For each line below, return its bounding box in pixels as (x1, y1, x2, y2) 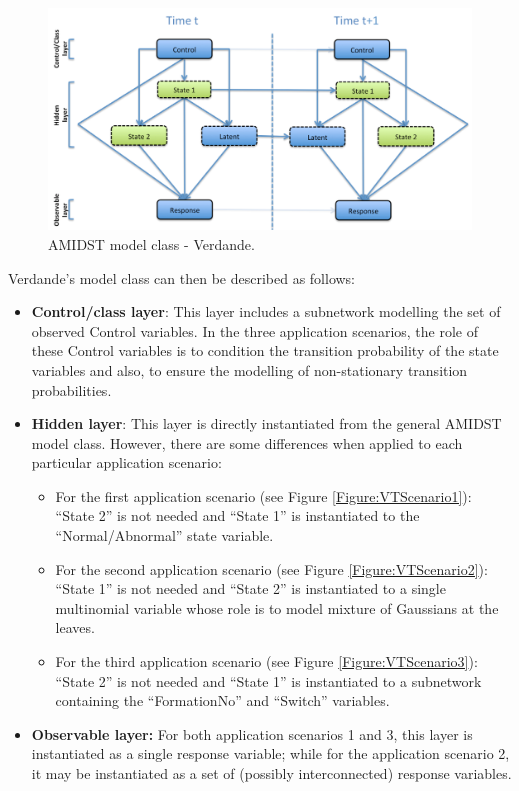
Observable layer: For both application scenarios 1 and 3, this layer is (31, 723, 473, 744)
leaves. (55, 617, 95, 638)
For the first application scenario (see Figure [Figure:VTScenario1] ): (55, 485, 472, 506)
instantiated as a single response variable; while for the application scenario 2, (31, 743, 510, 764)
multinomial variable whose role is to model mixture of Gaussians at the (55, 597, 499, 618)
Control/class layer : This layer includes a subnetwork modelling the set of (31, 301, 501, 322)
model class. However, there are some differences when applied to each (31, 432, 463, 453)
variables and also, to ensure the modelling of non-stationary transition (31, 359, 468, 380)
